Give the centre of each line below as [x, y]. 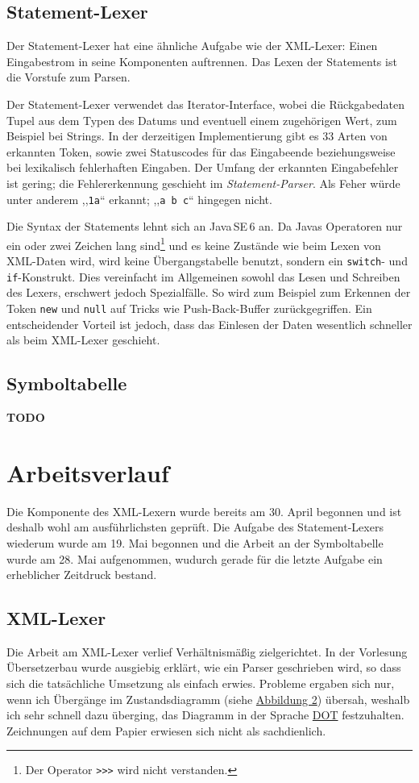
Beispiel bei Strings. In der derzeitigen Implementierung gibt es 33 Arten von [197, 136]
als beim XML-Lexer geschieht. [83, 340]
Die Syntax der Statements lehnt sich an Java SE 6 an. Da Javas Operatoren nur [205, 226]
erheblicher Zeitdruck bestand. [82, 575]
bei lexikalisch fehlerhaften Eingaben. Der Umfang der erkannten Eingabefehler [203, 167]
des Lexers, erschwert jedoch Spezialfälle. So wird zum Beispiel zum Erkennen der [209, 292]
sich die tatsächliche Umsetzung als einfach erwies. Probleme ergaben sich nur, [201, 683]
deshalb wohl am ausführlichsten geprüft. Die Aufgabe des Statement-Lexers [195, 527]
